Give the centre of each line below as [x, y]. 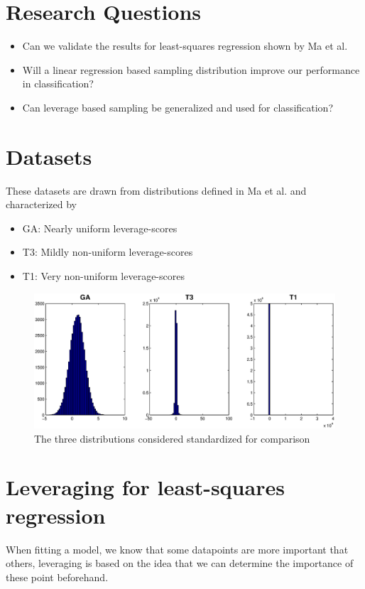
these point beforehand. [57, 577]
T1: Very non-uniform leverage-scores [103, 276]
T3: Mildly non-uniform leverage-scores [108, 252]
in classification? [58, 83]
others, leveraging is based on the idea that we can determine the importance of [180, 563]
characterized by [42, 204]
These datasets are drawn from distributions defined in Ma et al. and [156, 190]
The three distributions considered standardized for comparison [172, 438]
